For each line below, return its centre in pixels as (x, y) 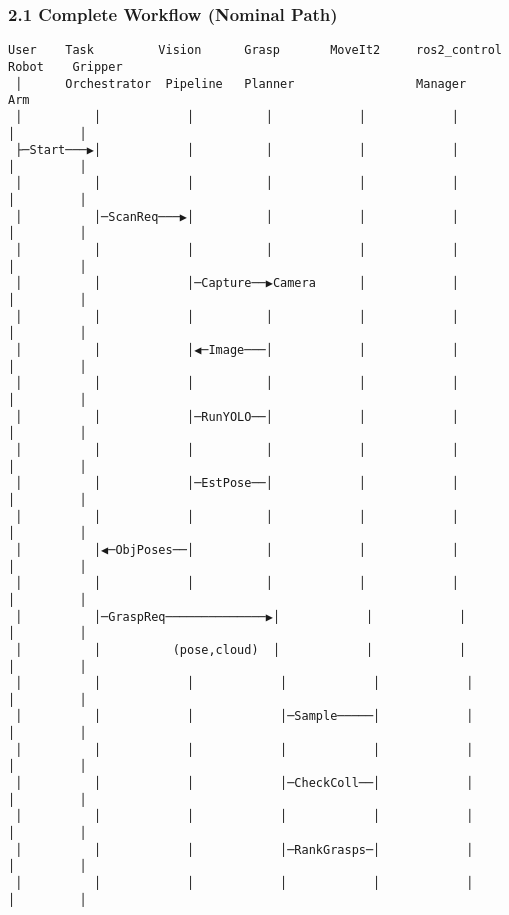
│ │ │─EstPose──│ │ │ (237, 483)
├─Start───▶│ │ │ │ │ (237, 150)
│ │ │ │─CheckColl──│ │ (244, 783)
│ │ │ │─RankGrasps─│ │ (244, 849)
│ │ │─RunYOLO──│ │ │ (237, 416)
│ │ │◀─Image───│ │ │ (237, 350)
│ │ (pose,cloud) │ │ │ (241, 649)
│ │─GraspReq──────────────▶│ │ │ (241, 616)
